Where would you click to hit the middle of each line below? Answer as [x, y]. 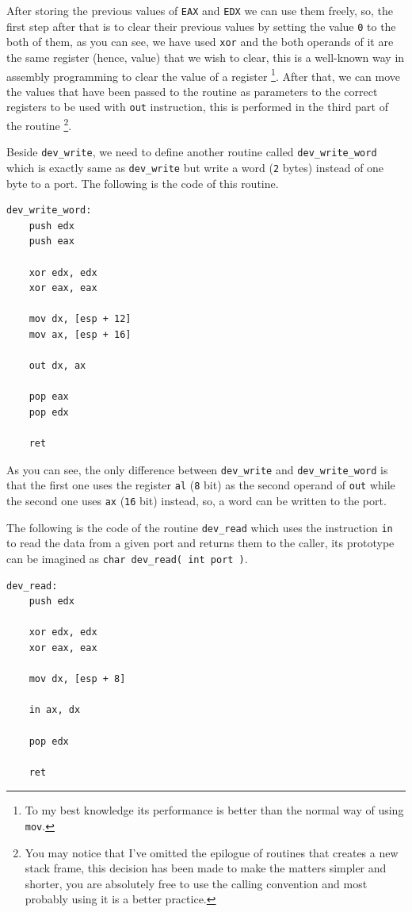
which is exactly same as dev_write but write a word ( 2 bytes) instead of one [195, 167]
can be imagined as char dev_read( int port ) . [127, 558]
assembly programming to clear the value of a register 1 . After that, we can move [204, 75]
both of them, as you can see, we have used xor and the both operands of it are [200, 42]
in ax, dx [55, 710]
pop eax [49, 397]
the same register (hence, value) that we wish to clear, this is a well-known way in [206, 57]
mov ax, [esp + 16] [80, 334]
